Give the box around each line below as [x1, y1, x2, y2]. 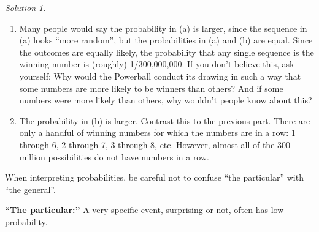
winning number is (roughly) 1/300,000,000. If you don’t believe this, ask [19, 58, 294, 70]
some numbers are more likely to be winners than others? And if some [19, 81, 283, 94]
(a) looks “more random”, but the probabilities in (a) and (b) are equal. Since [19, 34, 313, 47]
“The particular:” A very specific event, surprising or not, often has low [5, 203, 284, 216]
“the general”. [5, 182, 56, 195]
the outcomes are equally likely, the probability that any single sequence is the [19, 45, 314, 58]
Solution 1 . [5, 1, 46, 13]
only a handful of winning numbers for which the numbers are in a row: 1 [19, 126, 296, 139]
